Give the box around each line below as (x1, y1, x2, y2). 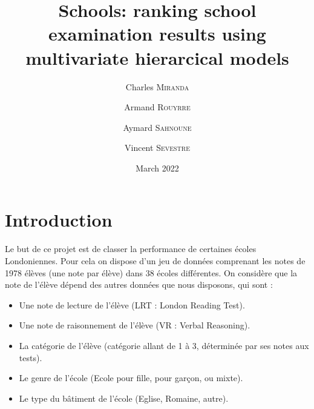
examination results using (48, 21, 266, 46)
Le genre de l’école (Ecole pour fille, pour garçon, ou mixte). (19, 371, 243, 384)
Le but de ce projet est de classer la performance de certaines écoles (5, 242, 257, 255)
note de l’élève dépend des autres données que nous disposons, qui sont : (5, 278, 273, 291)
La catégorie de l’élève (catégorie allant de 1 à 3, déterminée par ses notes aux (19, 339, 309, 351)
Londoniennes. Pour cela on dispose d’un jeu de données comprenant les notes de (5, 254, 306, 267)
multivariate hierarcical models (25, 45, 289, 70)
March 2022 (136, 161, 179, 174)
